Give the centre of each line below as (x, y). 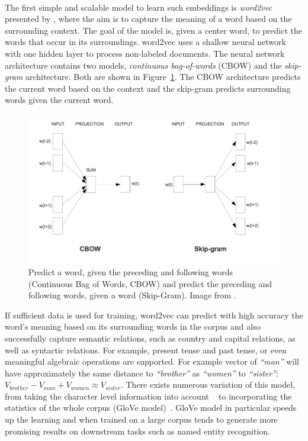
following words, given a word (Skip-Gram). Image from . (132, 295)
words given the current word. (59, 100)
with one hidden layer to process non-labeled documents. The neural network (145, 53)
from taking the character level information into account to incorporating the (148, 396)
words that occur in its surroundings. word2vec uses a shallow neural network (145, 42)
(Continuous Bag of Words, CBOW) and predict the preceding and (150, 283)
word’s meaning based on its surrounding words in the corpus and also (133, 326)
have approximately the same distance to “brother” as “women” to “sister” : (142, 373)
